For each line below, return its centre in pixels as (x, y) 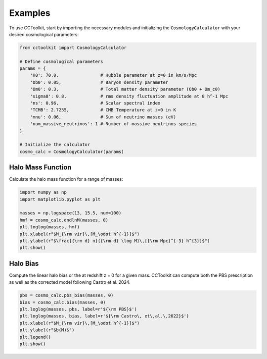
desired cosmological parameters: (44, 34)
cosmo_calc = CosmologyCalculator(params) (72, 152)
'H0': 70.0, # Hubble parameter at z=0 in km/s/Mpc (113, 75)
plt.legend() (35, 337)
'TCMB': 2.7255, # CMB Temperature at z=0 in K (103, 110)
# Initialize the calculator (55, 145)
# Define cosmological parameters (61, 61)
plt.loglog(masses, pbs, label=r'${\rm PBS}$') (78, 309)
